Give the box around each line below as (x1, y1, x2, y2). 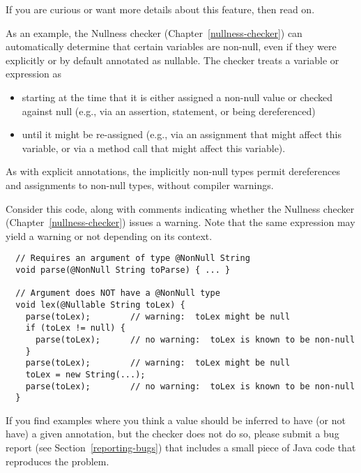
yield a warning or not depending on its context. (6, 228, 213, 243)
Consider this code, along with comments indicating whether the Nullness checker (6, 201, 355, 216)
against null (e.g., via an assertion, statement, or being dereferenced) (22, 103, 316, 118)
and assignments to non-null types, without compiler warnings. (6, 177, 274, 192)
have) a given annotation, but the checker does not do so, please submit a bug (6, 426, 339, 441)
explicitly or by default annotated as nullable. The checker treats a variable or (6, 52, 339, 67)
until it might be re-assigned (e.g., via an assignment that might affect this (22, 127, 341, 142)
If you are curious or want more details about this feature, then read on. (6, 2, 315, 16)
